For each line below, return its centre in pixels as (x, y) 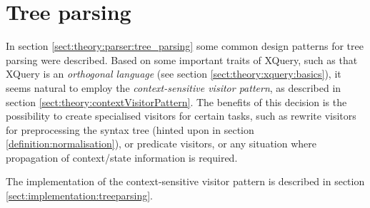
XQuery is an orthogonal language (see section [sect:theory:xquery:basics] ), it (174, 74)
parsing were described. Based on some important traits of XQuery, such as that (182, 59)
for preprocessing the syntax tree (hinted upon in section (130, 129)
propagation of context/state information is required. (122, 157)
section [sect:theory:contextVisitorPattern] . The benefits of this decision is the (176, 102)
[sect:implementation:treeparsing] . (79, 196)
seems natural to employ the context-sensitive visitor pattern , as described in (174, 87)
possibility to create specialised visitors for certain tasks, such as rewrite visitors (181, 116)
